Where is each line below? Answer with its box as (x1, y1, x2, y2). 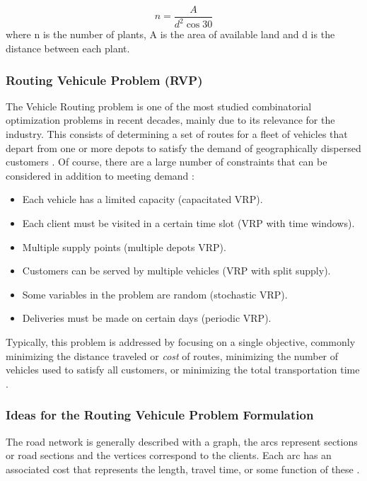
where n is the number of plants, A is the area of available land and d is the (6, 27, 335, 42)
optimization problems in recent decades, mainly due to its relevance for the (6, 112, 335, 127)
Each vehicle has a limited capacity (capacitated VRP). (22, 192, 263, 207)
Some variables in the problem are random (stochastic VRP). (22, 286, 288, 301)
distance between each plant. (6, 41, 130, 55)
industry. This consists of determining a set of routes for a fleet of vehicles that (6, 127, 348, 141)
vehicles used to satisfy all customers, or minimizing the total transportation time (6, 362, 360, 377)
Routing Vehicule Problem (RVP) (6, 71, 203, 88)
